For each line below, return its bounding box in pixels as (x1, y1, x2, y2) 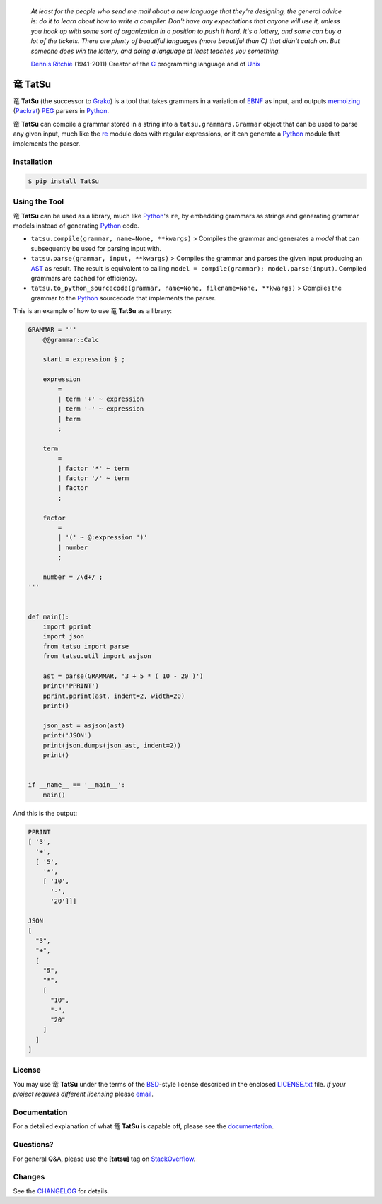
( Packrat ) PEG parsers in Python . (13, 107, 110, 115)
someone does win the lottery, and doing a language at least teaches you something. (30, 47, 281, 55)
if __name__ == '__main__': (28, 781, 125, 789)
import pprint (42, 622, 92, 631)
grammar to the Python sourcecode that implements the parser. (30, 293, 216, 302)
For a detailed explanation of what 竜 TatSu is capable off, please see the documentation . (13, 1122, 274, 1130)
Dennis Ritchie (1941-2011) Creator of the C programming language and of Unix (30, 59, 261, 68)
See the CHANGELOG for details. (13, 1186, 110, 1195)
